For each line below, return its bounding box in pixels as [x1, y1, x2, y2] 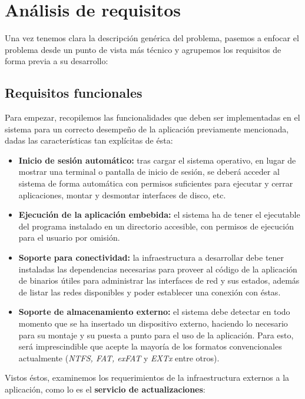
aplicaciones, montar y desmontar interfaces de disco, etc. [18, 188, 226, 201]
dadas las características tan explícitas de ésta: [5, 134, 173, 147]
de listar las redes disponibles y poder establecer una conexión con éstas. [18, 285, 281, 298]
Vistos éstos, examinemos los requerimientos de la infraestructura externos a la [5, 371, 290, 384]
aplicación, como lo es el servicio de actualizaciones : [5, 383, 205, 395]
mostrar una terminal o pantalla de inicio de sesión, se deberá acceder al [18, 165, 280, 178]
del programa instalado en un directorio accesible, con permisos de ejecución [18, 220, 294, 232]
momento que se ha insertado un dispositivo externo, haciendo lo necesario [18, 317, 288, 330]
